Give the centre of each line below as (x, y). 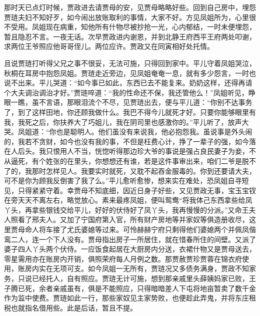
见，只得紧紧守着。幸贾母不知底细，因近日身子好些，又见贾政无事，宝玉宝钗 (130, 190)
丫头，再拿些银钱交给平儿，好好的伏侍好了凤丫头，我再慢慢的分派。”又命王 (126, 209)
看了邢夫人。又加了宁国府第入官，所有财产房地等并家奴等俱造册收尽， (133, 219)
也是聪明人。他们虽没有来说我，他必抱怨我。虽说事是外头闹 (154, 132)
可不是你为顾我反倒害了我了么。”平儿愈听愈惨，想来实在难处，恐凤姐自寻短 (126, 180)
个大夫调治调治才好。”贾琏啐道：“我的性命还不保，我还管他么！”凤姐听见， (126, 92)
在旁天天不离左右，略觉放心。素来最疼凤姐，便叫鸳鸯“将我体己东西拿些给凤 (128, 200)
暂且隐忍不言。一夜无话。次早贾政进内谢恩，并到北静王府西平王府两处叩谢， (130, 36)
